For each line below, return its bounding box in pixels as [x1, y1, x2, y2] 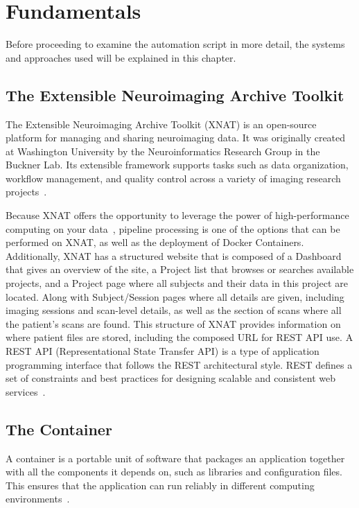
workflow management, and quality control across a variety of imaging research [6, 170, 341, 185]
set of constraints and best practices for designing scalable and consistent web [6, 371, 335, 385]
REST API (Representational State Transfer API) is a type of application [6, 344, 319, 358]
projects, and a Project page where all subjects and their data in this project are [6, 276, 348, 290]
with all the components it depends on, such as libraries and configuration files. [6, 464, 342, 479]
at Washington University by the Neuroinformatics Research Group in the [6, 143, 320, 158]
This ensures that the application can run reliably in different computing [6, 478, 315, 492]
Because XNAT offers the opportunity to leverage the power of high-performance [6, 208, 349, 222]
